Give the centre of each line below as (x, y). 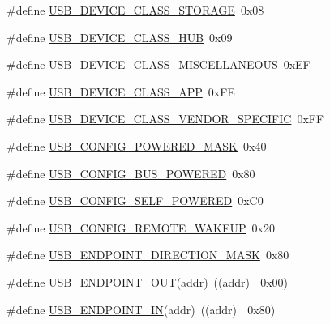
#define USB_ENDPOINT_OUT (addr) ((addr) (128, 281)
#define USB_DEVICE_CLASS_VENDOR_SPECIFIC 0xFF (165, 119)
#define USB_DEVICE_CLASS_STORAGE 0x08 (135, 10)
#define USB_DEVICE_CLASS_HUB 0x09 (120, 37)
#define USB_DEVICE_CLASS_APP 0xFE (121, 91)
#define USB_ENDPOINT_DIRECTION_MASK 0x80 (148, 255)
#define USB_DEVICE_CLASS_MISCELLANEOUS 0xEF (159, 64)
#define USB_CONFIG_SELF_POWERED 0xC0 (135, 200)
